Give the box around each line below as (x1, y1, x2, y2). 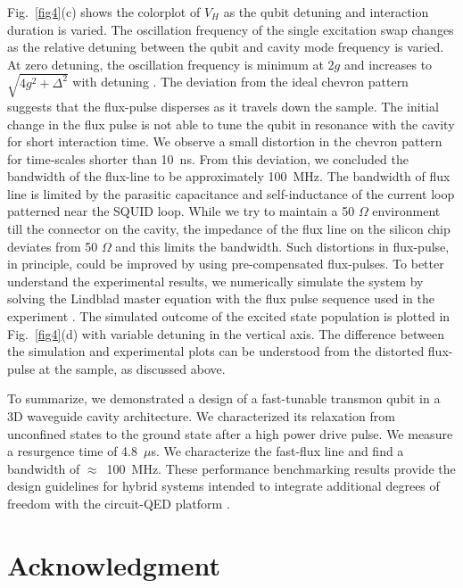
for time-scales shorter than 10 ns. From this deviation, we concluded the (7, 149, 409, 168)
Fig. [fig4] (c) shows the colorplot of (7, 3, 201, 21)
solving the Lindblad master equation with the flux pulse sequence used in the (7, 289, 434, 308)
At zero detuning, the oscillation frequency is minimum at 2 (7, 54, 335, 73)
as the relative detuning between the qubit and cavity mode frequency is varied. (7, 37, 444, 56)
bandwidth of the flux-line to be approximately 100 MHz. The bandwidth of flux (7, 167, 451, 186)
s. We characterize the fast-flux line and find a (151, 442, 404, 460)
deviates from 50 (7, 236, 98, 255)
